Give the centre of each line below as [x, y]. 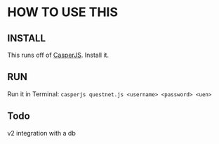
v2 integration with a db [41, 133]
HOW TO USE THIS [62, 12]
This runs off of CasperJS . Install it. [58, 55]
